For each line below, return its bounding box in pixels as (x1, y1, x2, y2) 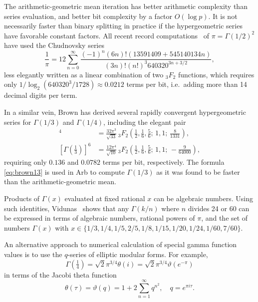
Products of (4, 193, 40, 204)
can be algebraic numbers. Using (153, 193, 253, 204)
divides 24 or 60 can (188, 203, 250, 213)
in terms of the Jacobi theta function (4, 269, 117, 280)
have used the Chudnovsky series (4, 40, 104, 50)
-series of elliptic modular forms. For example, (67, 249, 208, 260)
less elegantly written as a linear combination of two (4, 69, 164, 79)
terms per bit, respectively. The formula (102, 157, 225, 167)
